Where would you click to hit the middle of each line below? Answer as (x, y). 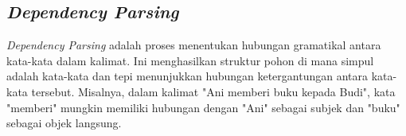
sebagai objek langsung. (64, 123)
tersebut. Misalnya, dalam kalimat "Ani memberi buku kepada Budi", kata (213, 91)
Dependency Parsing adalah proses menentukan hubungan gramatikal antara (194, 45)
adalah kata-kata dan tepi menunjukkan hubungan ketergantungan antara (187, 76)
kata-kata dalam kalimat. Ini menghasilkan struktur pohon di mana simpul (190, 60)
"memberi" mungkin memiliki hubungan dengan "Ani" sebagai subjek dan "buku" (203, 107)
